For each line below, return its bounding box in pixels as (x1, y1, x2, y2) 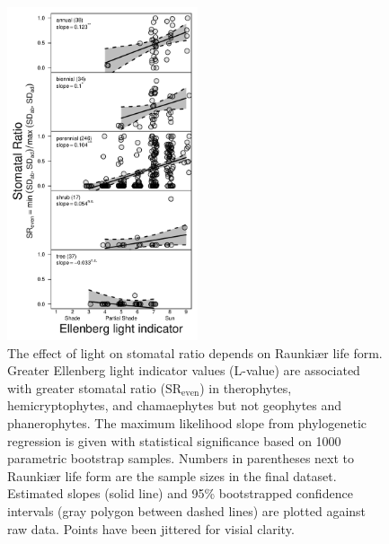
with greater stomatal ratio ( (7, 378, 165, 397)
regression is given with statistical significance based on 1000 (7, 431, 341, 450)
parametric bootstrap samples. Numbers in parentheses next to (7, 449, 355, 468)
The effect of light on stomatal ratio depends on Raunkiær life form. (7, 343, 383, 362)
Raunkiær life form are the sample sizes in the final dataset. (7, 466, 337, 485)
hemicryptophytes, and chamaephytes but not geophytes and (7, 396, 342, 415)
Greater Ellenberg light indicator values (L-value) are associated (7, 361, 360, 380)
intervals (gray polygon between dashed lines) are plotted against (7, 502, 367, 521)
